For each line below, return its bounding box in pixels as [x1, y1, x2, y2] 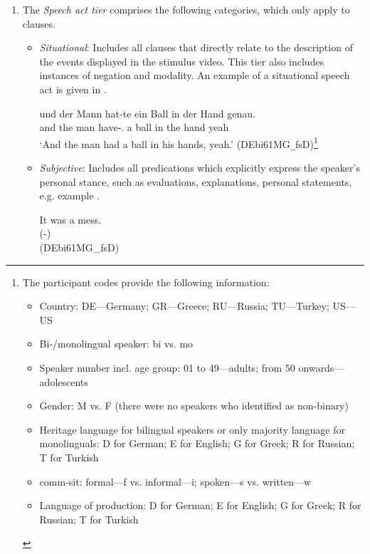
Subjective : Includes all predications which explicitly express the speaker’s [39, 160, 360, 175]
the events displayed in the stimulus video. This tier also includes [39, 53, 324, 68]
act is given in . [39, 81, 107, 96]
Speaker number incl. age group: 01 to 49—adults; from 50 [39, 360, 295, 375]
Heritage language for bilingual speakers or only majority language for [39, 422, 345, 437]
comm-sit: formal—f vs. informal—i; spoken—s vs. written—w [39, 474, 312, 488]
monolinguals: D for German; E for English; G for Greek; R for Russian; [39, 436, 355, 451]
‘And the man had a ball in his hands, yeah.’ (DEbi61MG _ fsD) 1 [39, 134, 318, 151]
